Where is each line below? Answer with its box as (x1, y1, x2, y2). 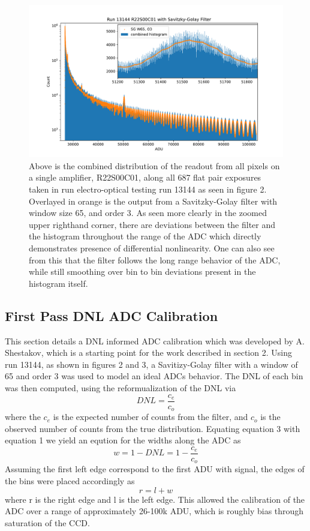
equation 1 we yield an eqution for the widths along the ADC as (5, 434, 241, 446)
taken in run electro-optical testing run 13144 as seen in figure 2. (29, 183, 267, 196)
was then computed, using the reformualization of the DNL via (5, 381, 236, 394)
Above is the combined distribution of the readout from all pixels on (29, 159, 280, 172)
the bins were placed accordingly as (5, 474, 135, 487)
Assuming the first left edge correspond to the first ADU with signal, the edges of (5, 463, 305, 475)
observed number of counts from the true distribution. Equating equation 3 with (5, 422, 300, 434)
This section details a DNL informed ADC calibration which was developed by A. (5, 334, 305, 347)
